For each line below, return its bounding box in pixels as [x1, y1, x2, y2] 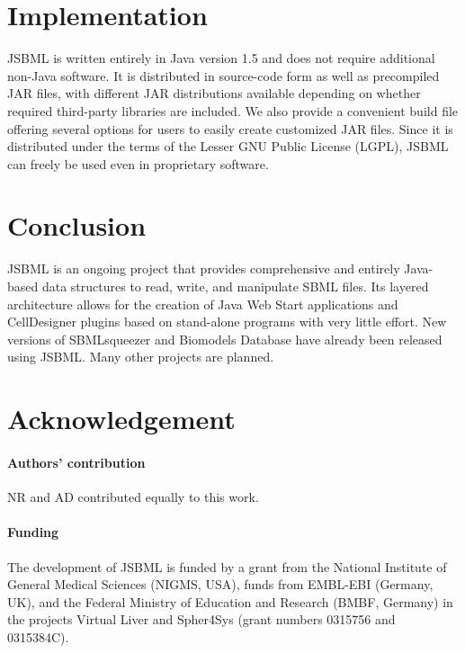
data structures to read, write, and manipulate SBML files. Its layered [41, 277, 429, 295]
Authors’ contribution [7, 452, 146, 471]
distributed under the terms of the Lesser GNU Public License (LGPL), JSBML [7, 137, 449, 156]
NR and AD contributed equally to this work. [7, 488, 259, 506]
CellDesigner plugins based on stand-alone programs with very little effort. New [7, 312, 447, 331]
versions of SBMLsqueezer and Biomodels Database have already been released [7, 329, 443, 348]
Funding [7, 523, 59, 541]
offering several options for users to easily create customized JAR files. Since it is [7, 119, 453, 138]
